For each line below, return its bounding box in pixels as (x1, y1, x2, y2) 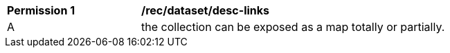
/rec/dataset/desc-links (141, 3, 270, 17)
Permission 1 (7, 3, 75, 17)
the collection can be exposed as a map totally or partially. (141, 20, 445, 34)
